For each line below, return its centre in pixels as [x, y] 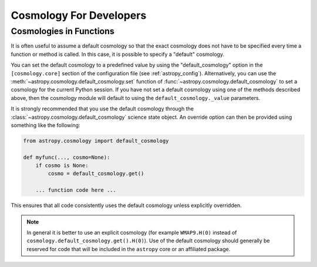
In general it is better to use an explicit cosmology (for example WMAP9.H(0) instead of [132, 233]
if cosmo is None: [62, 166]
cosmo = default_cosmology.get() [96, 174]
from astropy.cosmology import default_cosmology [96, 141]
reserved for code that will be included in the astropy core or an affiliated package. [129, 249]
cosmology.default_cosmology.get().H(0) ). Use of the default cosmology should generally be [148, 241]
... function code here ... [76, 190]
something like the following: [45, 125]
